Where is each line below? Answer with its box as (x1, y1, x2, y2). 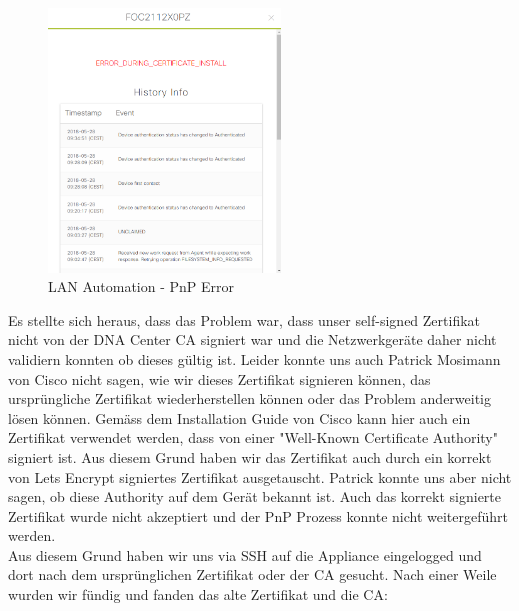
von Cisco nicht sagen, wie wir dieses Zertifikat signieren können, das (8, 368, 431, 389)
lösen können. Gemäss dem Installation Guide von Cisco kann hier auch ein (8, 407, 471, 428)
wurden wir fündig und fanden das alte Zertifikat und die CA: (8, 584, 388, 605)
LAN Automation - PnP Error (48, 276, 235, 297)
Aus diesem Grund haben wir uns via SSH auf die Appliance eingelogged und (8, 544, 482, 565)
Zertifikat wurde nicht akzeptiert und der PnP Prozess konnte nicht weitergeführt (8, 505, 508, 526)
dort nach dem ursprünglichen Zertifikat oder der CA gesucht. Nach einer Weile (8, 564, 497, 585)
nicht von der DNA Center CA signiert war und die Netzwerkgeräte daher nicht (8, 329, 497, 350)
